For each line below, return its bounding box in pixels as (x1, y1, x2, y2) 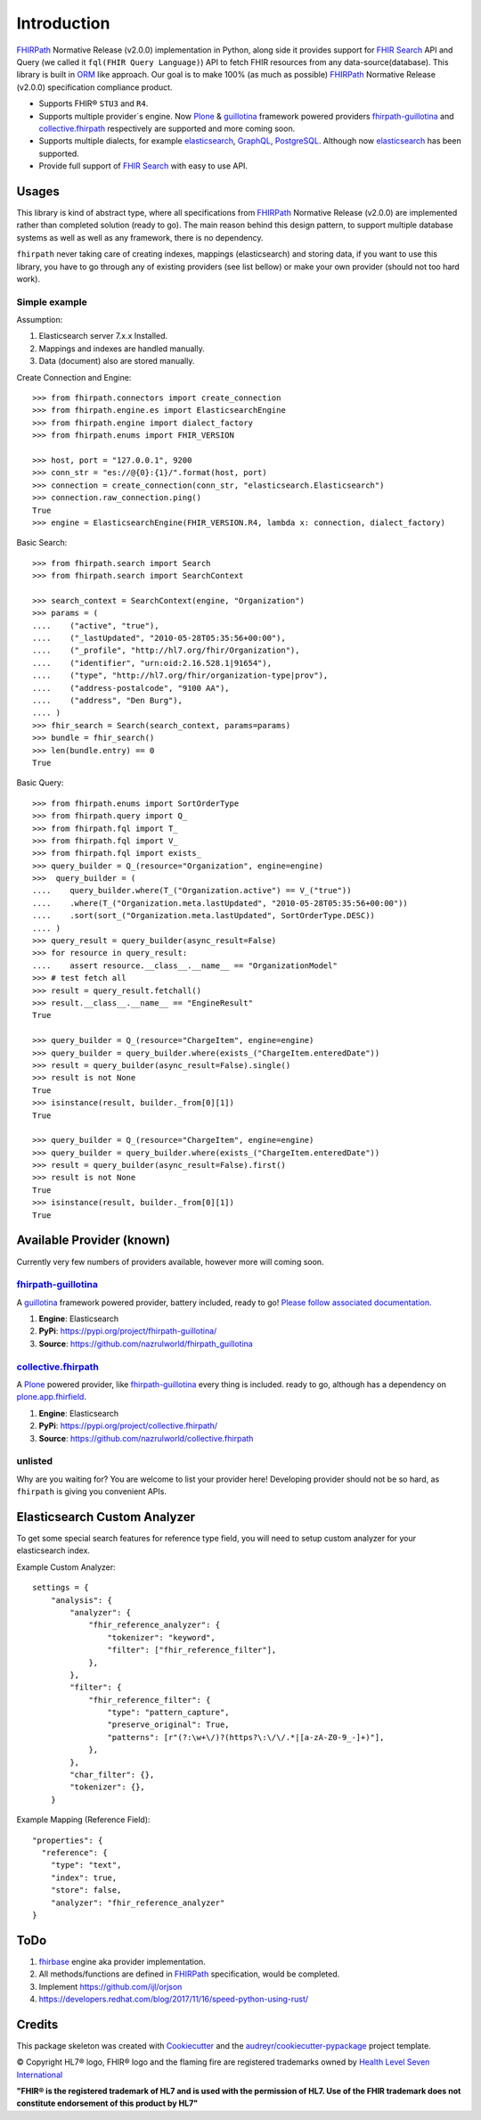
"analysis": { (50, 1595, 113, 1605)
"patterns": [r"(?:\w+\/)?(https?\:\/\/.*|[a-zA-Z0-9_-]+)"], (107, 1732, 385, 1742)
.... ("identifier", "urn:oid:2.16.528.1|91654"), (32, 658, 272, 668)
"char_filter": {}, (69, 1770, 155, 1780)
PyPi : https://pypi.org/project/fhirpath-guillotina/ (38, 1326, 217, 1336)
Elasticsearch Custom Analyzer (16, 1509, 196, 1524)
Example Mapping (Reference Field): (16, 1814, 151, 1825)
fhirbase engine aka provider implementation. (38, 1956, 207, 1967)
